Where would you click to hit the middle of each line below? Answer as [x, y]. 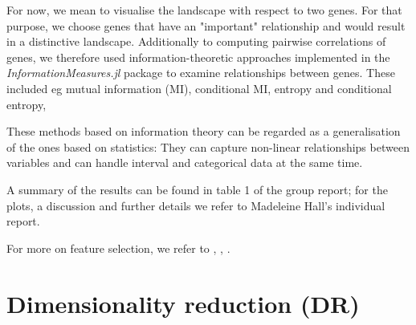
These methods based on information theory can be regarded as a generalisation [204, 131]
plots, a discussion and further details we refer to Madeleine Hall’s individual [196, 205]
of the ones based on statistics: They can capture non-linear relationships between [208, 146]
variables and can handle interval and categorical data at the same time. [185, 162]
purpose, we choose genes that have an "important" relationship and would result [206, 25]
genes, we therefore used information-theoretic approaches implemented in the [198, 57]
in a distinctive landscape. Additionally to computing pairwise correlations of [196, 41]
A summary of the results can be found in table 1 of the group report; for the [197, 189]
